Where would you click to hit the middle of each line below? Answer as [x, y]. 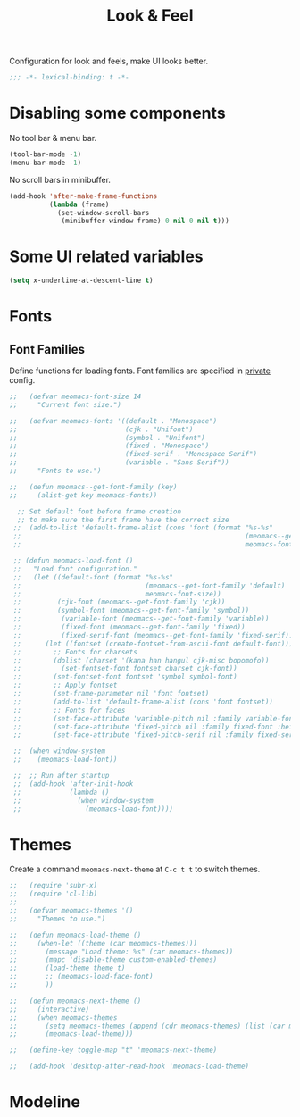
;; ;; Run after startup [61, 776]
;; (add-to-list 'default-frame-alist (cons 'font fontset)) [143, 702]
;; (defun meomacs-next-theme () [75, 1001]
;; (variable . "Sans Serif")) [119, 463]
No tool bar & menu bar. [53, 138]
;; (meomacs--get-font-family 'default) [149, 586]
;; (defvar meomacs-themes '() [71, 911]
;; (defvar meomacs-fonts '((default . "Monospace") [113, 421]
